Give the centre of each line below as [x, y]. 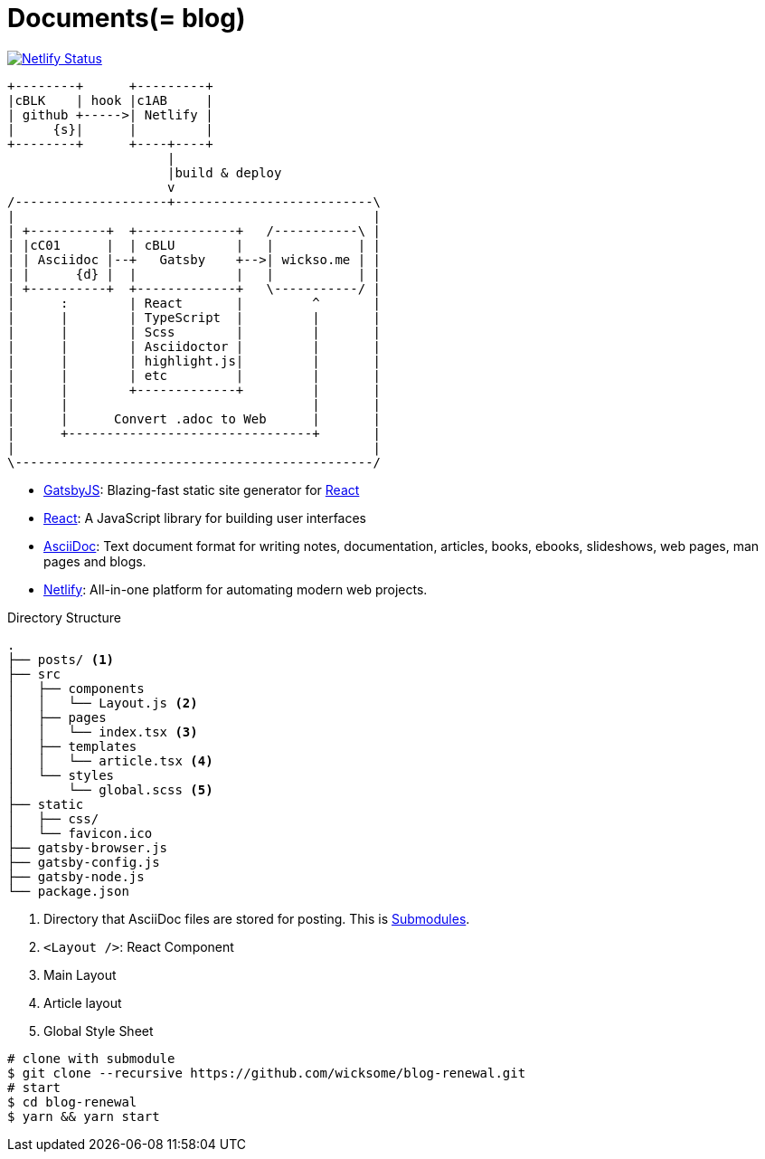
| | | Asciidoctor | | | [194, 346]
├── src [34, 674]
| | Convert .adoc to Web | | [194, 418]
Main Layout [80, 974]
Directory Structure [64, 617]
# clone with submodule [91, 1058]
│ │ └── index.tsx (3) [103, 731]
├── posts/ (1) [61, 659]
